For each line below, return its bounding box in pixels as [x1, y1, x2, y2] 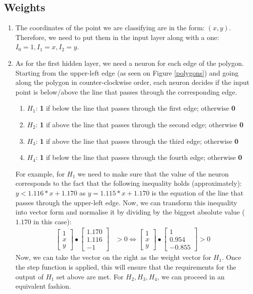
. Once [222, 252, 241, 262]
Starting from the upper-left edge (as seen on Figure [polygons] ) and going [15, 67, 239, 78]
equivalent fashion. [15, 281, 71, 291]
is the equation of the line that [151, 187, 244, 197]
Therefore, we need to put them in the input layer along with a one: [15, 32, 219, 42]
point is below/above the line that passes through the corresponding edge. [15, 86, 237, 97]
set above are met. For [56, 271, 124, 281]
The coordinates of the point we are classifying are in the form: [15, 22, 205, 33]
